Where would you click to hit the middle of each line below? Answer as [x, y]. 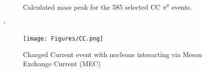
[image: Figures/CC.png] [63, 39]
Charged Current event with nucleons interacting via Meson [113, 54]
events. [182, 7]
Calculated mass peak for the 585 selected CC [92, 7]
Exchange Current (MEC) [62, 64]
